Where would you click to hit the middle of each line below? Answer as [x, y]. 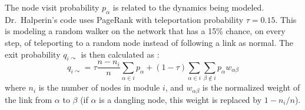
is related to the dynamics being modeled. [188, 7]
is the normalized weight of [251, 87]
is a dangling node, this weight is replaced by [180, 99]
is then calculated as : [120, 54]
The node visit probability [52, 7]
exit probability [33, 54]
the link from [29, 99]
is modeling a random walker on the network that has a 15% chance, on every [145, 31]
